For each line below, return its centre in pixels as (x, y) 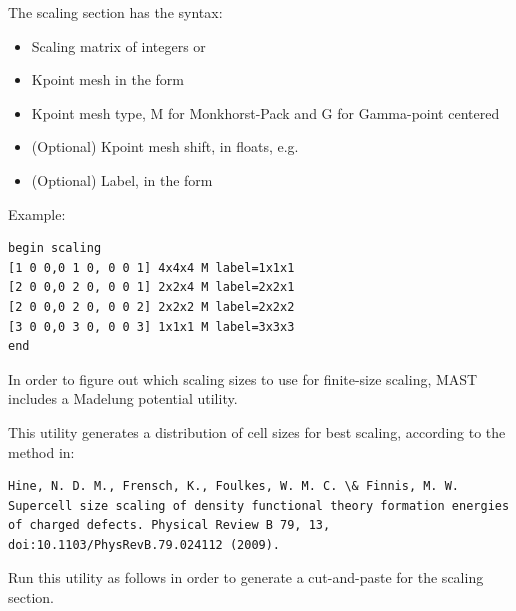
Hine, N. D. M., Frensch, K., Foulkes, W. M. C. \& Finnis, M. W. (234, 486)
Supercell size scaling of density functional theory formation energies (259, 505)
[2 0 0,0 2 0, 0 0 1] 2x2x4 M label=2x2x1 (151, 287)
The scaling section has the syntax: (115, 12)
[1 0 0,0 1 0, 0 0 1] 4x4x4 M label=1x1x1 (151, 267)
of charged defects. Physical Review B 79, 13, (169, 525)
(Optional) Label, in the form (122, 179)
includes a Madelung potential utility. (123, 398)
